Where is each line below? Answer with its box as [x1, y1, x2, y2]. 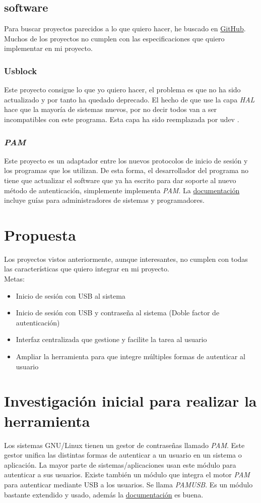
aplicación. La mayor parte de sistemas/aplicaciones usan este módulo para [4, 459, 236, 470]
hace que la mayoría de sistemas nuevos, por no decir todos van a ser [4, 104, 217, 115]
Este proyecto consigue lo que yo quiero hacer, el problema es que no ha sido [4, 84, 241, 95]
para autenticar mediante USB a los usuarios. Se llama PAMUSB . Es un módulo [4, 479, 253, 489]
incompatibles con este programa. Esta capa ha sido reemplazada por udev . [4, 114, 239, 124]
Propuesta [4, 224, 76, 245]
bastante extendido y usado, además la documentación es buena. [4, 489, 204, 499]
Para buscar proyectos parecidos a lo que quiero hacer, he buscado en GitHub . [4, 23, 246, 34]
